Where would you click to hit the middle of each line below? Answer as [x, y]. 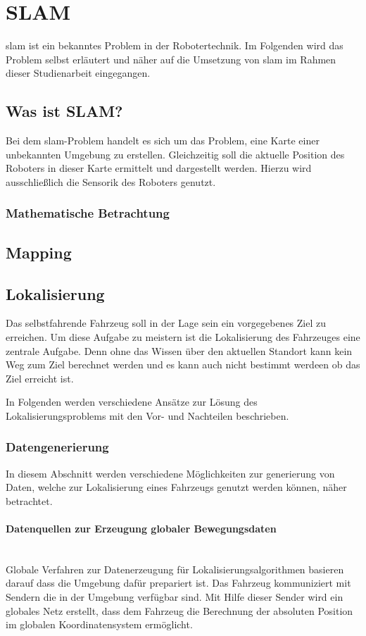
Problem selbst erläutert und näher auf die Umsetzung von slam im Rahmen [171, 59]
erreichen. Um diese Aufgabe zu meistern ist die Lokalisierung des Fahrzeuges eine [183, 336]
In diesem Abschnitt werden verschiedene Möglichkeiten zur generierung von [170, 473]
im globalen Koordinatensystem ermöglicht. [99, 624]
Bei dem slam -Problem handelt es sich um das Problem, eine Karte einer [163, 141]
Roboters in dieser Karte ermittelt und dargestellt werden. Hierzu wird [159, 168]
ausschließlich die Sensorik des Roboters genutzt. [111, 181]
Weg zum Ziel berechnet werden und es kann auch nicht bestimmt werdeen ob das [183, 364]
